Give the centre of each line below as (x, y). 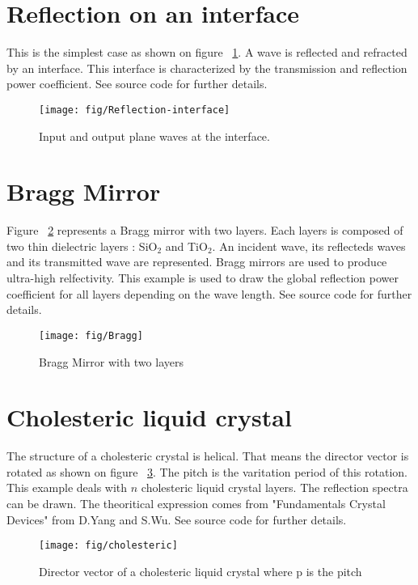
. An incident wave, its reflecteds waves (309, 246)
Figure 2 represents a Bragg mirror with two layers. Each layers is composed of (205, 230)
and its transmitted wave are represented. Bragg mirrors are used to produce (197, 262)
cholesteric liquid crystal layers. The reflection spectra (274, 487)
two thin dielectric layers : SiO (82, 246)
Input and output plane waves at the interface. (154, 136)
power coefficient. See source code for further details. (137, 84)
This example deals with (67, 487)
